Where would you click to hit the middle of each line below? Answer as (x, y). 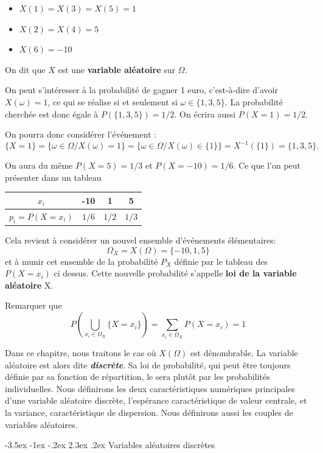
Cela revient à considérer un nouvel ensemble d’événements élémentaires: (141, 240)
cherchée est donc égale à (52, 114)
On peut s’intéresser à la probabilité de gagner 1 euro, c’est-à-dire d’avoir (141, 90)
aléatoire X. (29, 285)
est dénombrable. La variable (244, 353)
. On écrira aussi (205, 114)
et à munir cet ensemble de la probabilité (82, 261)
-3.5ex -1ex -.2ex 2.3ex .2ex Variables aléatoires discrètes (110, 445)
